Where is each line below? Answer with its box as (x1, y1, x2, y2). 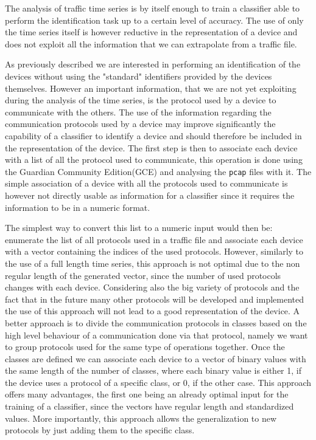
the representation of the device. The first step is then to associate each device (5, 141, 298, 154)
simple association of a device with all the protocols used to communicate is (5, 177, 288, 190)
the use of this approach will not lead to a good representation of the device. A (5, 304, 300, 317)
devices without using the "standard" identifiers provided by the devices (5, 69, 272, 82)
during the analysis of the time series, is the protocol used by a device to (5, 94, 276, 106)
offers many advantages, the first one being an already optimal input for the (5, 388, 289, 400)
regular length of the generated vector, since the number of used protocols (5, 269, 281, 281)
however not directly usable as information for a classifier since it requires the (5, 188, 295, 201)
